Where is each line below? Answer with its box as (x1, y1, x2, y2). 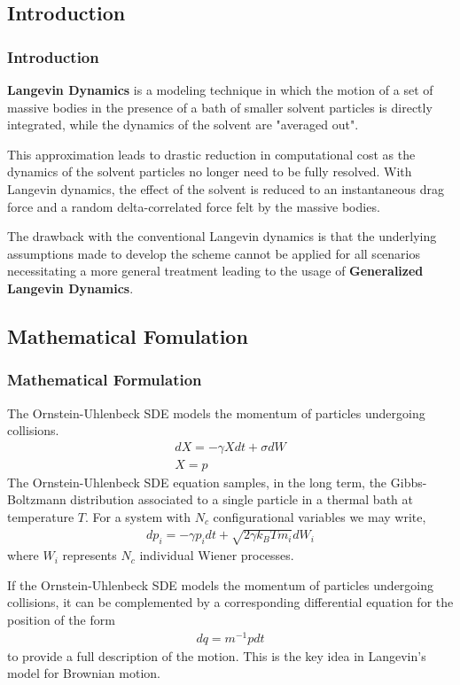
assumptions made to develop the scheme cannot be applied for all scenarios (7, 244, 421, 262)
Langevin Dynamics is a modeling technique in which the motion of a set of (7, 81, 433, 98)
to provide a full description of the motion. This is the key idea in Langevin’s (7, 646, 426, 665)
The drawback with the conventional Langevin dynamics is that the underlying (7, 227, 437, 245)
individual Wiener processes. (139, 546, 294, 564)
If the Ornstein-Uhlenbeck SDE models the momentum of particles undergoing (7, 575, 434, 594)
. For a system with (85, 507, 191, 525)
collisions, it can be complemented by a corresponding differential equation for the (7, 593, 454, 611)
